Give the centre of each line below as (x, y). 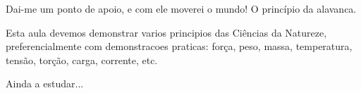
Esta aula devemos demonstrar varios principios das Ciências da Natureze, (166, 32)
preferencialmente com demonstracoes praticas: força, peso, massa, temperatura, (179, 46)
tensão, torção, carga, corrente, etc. (82, 60)
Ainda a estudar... (45, 83)
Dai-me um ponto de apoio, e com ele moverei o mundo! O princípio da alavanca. (181, 8)
